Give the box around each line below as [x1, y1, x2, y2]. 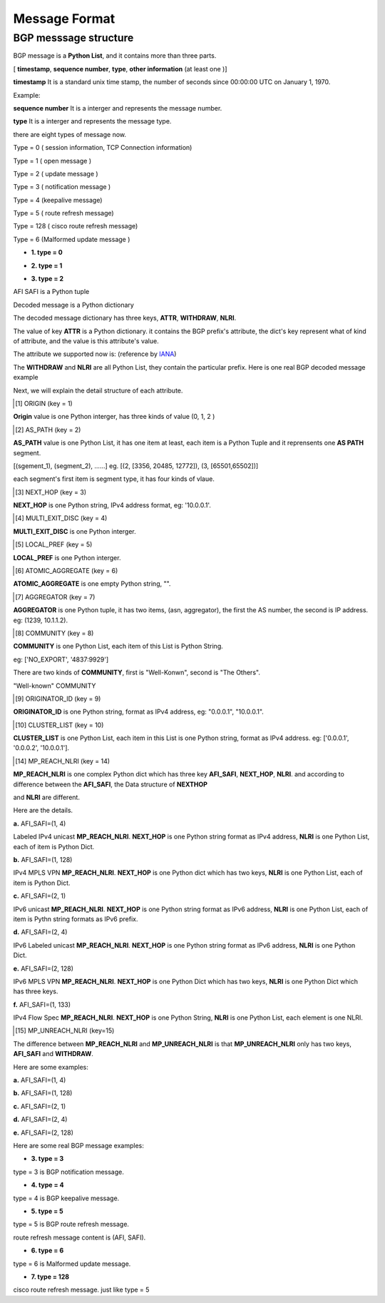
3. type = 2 [31, 275, 64, 283]
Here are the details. [13, 806, 73, 815]
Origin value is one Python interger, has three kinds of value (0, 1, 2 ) [13, 412, 215, 421]
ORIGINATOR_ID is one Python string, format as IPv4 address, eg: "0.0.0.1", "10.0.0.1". [13, 707, 264, 716]
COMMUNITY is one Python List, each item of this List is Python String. [13, 642, 224, 651]
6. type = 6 [31, 1246, 64, 1255]
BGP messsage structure [13, 31, 134, 44]
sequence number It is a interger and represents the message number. [13, 103, 222, 112]
